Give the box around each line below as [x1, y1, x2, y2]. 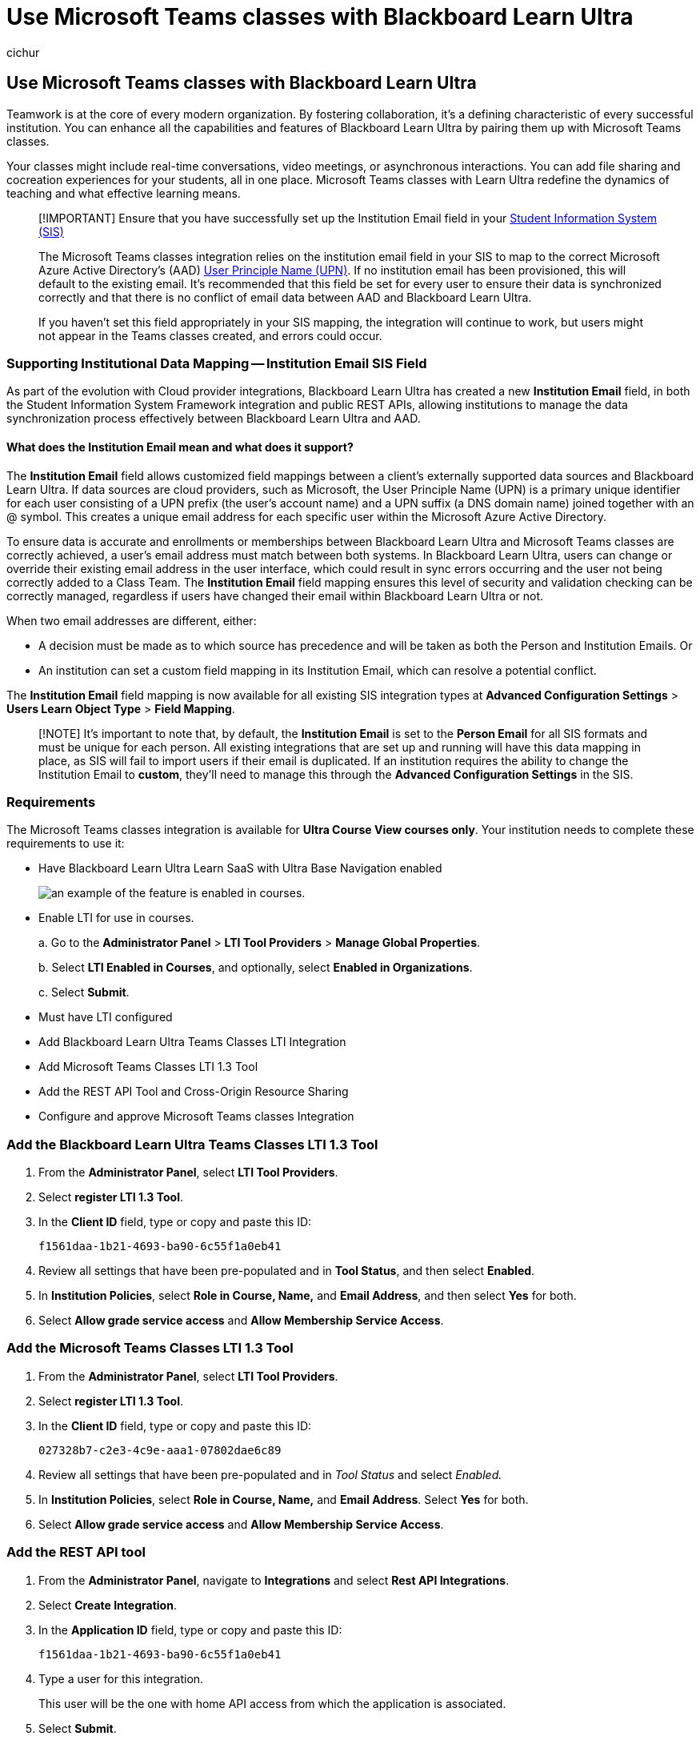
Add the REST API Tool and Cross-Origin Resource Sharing [38, 1084, 349, 1099]
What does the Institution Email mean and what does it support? [6, 439, 354, 454]
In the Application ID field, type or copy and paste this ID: [38, 1622, 342, 1637]
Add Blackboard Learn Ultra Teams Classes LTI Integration [38, 1035, 346, 1049]
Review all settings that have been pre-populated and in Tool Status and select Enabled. [38, 1467, 502, 1481]
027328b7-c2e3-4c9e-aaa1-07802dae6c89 [38, 1443, 282, 1457]
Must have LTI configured [38, 1010, 173, 1024]
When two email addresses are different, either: [6, 613, 257, 627]
